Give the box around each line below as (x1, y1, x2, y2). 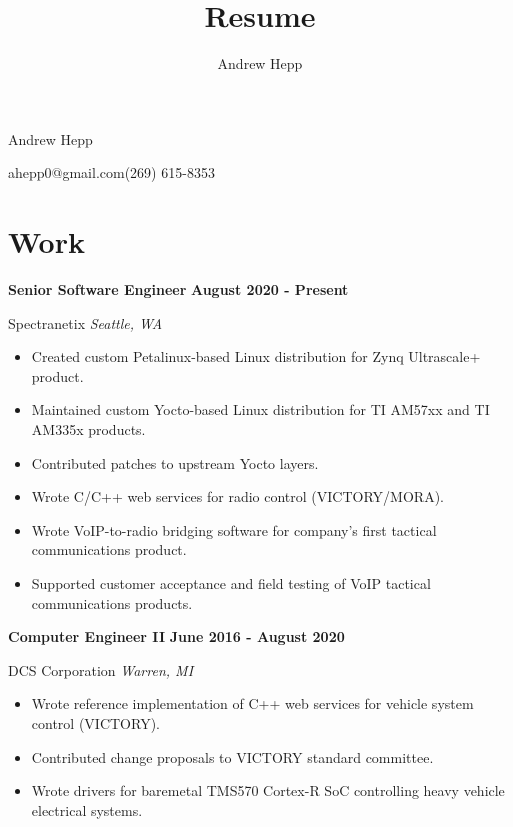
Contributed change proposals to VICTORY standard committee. (31, 746, 434, 767)
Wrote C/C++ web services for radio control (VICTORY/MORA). (31, 486, 444, 507)
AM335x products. (31, 419, 146, 439)
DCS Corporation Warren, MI (8, 659, 194, 680)
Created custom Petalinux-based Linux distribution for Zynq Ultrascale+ (31, 346, 481, 367)
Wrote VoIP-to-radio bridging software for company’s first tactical (31, 519, 437, 540)
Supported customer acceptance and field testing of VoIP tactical (31, 572, 431, 593)
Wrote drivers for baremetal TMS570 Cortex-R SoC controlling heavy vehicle (31, 780, 505, 801)
